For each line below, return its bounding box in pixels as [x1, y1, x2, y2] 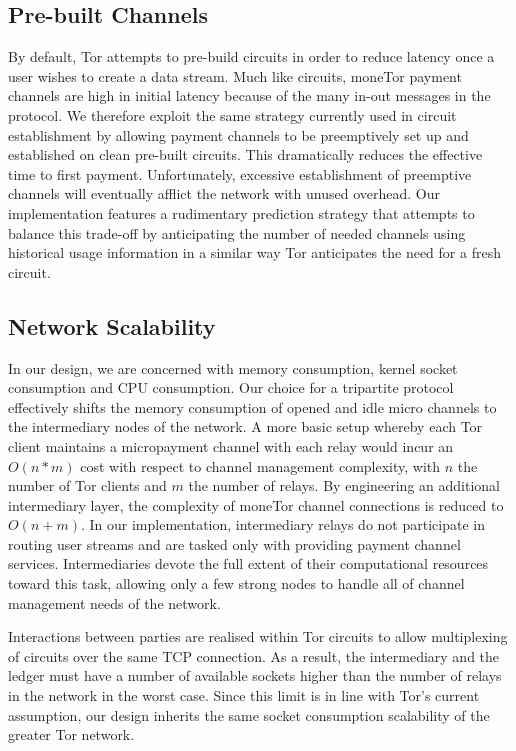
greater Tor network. [8, 724, 135, 745]
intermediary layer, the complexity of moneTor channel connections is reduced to [8, 494, 504, 515]
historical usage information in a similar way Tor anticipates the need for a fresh [8, 242, 501, 263]
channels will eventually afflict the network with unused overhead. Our [8, 183, 440, 204]
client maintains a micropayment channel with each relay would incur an [8, 435, 454, 456]
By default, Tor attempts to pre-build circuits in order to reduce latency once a [8, 46, 495, 67]
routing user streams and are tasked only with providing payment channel [8, 533, 461, 554]
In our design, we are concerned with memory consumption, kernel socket [8, 357, 458, 378]
